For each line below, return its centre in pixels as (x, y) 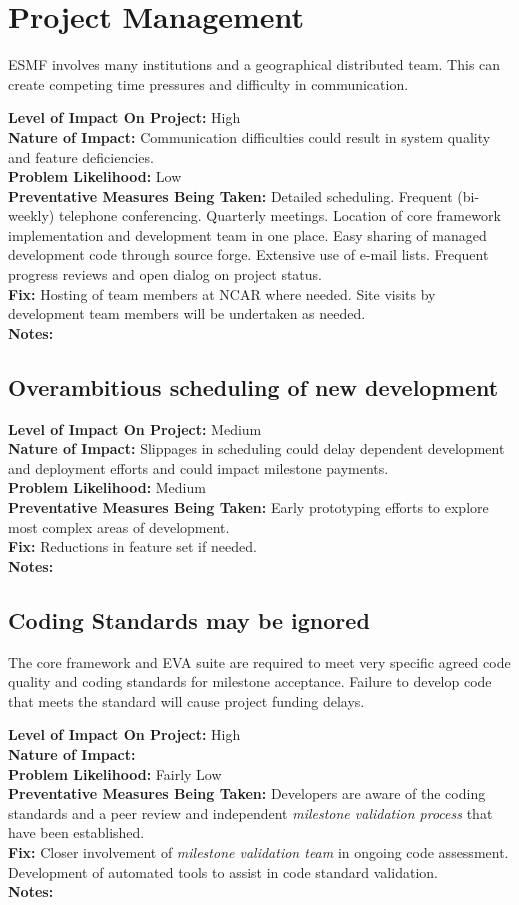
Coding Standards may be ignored (189, 619)
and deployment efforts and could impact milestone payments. (198, 467)
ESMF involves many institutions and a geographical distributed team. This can (254, 64)
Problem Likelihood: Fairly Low (115, 773)
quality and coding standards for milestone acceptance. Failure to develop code (250, 681)
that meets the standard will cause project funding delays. (186, 700)
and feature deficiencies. (81, 156)
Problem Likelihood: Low (95, 176)
